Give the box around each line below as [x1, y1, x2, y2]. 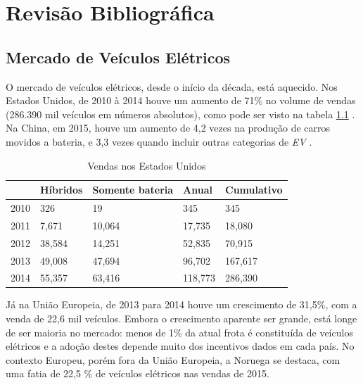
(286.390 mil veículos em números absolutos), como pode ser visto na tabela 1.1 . [6, 106, 355, 121]
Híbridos [40, 182, 83, 197]
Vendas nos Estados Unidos [87, 158, 206, 172]
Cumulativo [225, 182, 283, 197]
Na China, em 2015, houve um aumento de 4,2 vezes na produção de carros [6, 120, 331, 135]
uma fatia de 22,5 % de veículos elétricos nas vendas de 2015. [6, 366, 269, 381]
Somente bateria [92, 182, 174, 197]
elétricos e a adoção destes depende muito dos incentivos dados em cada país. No [6, 339, 355, 353]
